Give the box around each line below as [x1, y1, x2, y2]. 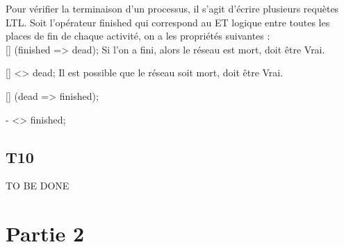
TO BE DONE [6, 178, 69, 193]
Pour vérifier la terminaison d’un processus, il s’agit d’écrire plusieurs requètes [6, 1, 339, 15]
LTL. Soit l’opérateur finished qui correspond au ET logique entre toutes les [6, 15, 330, 29]
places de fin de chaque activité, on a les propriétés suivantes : [6, 28, 270, 43]
